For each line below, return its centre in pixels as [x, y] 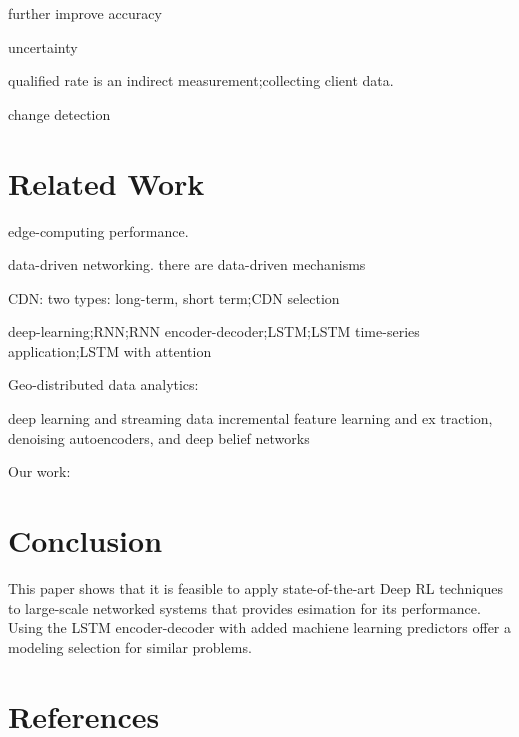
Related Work [106, 182]
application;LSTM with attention [110, 350]
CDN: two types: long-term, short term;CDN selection [174, 297]
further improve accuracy [85, 13]
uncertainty [43, 46]
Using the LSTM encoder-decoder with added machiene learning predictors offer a [260, 627]
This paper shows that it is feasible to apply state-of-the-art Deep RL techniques [256, 587]
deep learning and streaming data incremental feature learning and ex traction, [250, 418]
